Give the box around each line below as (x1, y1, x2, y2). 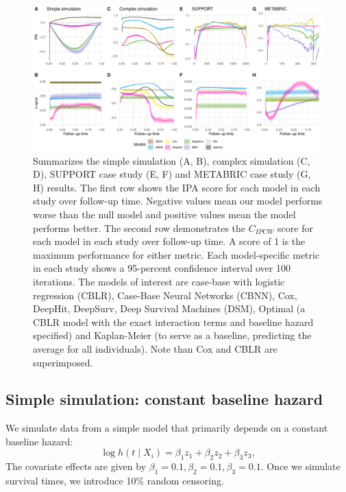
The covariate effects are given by (5, 459, 147, 473)
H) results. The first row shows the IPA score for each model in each (33, 180, 321, 194)
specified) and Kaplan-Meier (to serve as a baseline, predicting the (33, 328, 312, 342)
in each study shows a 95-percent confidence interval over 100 (33, 261, 291, 275)
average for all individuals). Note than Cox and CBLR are (33, 341, 277, 355)
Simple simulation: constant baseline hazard (5, 388, 323, 410)
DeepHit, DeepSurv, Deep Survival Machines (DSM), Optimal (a (33, 301, 306, 316)
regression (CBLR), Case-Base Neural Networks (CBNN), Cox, (33, 288, 297, 302)
